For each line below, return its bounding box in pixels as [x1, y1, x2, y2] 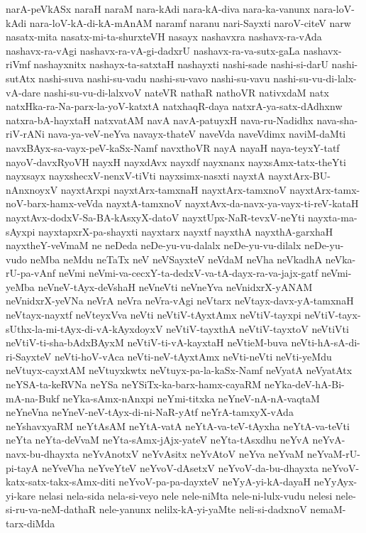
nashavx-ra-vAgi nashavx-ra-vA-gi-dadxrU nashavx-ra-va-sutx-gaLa [6, 43, 300, 57]
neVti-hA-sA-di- [291, 335, 360, 350]
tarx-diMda [6, 515, 55, 530]
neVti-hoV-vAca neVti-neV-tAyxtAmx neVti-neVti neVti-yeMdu [54, 348, 332, 363]
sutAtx [6, 70, 35, 85]
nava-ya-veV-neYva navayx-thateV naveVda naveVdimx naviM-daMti [48, 126, 346, 141]
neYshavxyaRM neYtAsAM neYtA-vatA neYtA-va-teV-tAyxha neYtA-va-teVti [6, 418, 350, 433]
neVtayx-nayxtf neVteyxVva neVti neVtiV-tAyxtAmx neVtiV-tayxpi [6, 307, 301, 322]
